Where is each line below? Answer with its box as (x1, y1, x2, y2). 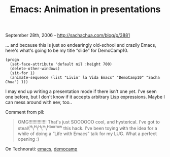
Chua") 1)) (5, 80, 28, 85)
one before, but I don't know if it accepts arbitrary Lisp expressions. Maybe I (5, 94, 165, 100)
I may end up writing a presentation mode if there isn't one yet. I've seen (5, 88, 157, 95)
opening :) (17, 136, 40, 142)
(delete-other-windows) (10, 66, 60, 72)
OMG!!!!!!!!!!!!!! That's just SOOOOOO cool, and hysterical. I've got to (17, 119, 160, 125)
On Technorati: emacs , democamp (5, 146, 78, 152)
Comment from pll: (5, 109, 45, 115)
